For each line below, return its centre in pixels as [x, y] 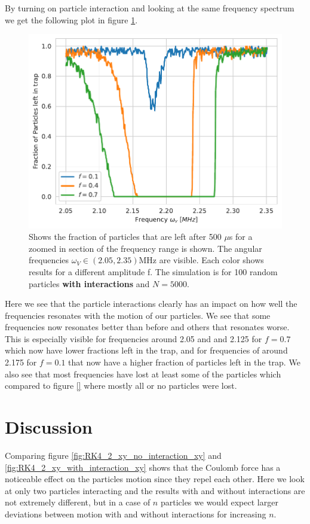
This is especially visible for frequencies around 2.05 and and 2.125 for [133, 338]
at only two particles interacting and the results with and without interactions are [155, 490]
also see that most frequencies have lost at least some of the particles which [143, 374]
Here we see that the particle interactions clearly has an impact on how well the [151, 304]
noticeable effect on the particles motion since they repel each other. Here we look [155, 479]
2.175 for [21, 362]
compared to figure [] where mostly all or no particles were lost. [121, 386]
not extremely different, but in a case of [78, 502]
